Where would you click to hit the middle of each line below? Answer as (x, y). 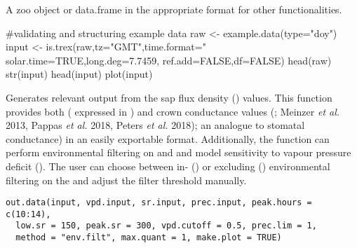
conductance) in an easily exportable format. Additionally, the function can (168, 138)
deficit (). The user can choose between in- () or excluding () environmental (168, 166)
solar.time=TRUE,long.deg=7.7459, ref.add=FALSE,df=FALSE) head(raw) (169, 60)
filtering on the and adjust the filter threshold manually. (126, 180)
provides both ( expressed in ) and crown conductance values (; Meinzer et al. (173, 111)
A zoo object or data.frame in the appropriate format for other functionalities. (174, 9)
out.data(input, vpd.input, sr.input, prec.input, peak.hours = (159, 203)
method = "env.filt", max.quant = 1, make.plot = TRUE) (149, 238)
